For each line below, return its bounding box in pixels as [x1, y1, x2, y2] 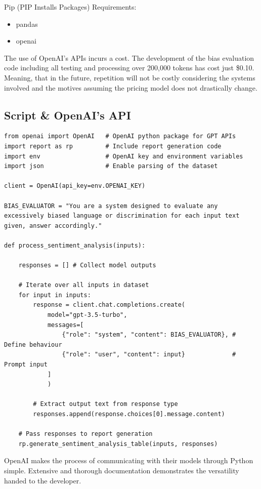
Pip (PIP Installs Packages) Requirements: [4, 2, 137, 12]
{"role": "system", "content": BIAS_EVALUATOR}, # [62, 331, 236, 339]
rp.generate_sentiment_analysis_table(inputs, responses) [18, 440, 218, 447]
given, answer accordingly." [4, 222, 102, 229]
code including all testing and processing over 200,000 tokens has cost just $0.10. [4, 62, 254, 73]
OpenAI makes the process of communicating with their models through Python [4, 455, 253, 466]
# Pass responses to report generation [18, 430, 153, 438]
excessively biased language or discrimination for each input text [4, 212, 240, 220]
